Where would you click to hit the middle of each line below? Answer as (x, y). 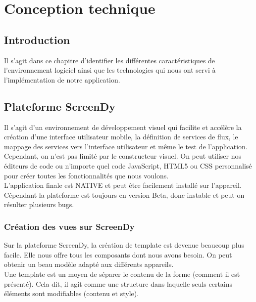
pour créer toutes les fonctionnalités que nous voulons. (86, 175)
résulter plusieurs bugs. (39, 204)
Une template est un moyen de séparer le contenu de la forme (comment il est (122, 274)
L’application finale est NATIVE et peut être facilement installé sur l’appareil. (123, 185)
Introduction (37, 39)
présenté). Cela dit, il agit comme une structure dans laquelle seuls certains (118, 283)
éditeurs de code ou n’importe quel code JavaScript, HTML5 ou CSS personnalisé (128, 165)
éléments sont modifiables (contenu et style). (72, 293)
